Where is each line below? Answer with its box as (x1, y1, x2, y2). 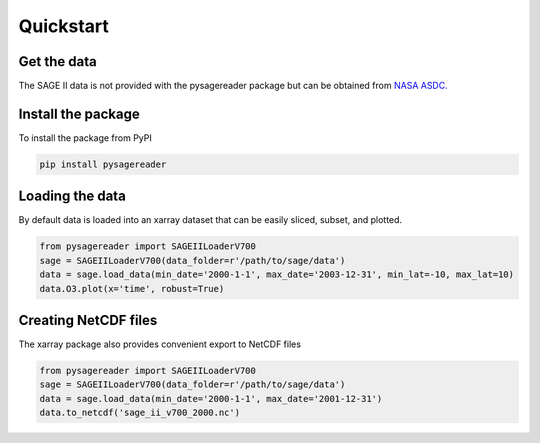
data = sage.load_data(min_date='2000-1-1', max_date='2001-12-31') (39, 393, 383, 404)
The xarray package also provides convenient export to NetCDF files (18, 338, 302, 350)
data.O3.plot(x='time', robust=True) (39, 283, 225, 294)
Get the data (18, 53, 97, 70)
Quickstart (18, 15, 110, 37)
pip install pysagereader (39, 158, 167, 170)
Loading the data (18, 188, 127, 205)
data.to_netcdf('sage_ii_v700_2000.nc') (39, 407, 240, 419)
